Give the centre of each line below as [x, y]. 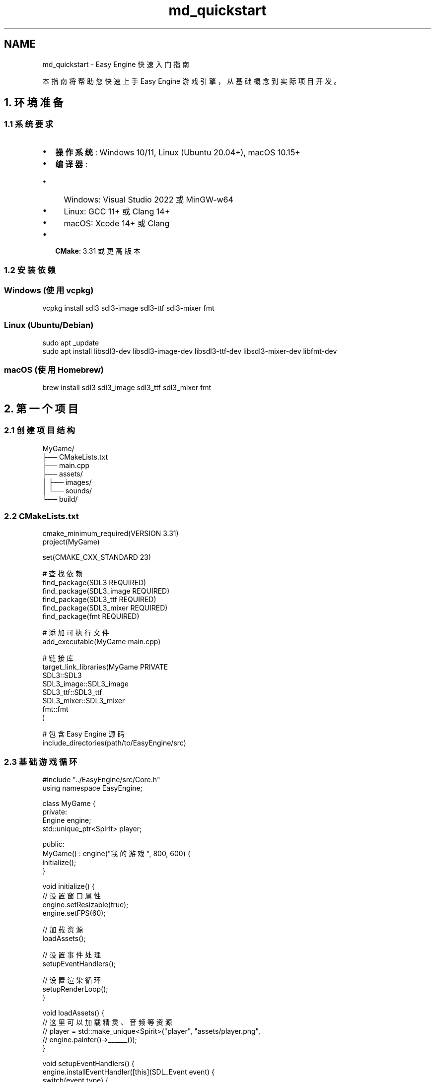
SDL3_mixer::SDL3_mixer [84, 701]
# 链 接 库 [58, 658]
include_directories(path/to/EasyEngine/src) [114, 743]
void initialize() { [69, 886]
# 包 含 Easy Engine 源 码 [83, 734]
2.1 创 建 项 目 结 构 [39, 431]
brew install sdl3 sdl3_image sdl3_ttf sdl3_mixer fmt [127, 388]
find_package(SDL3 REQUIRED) [94, 583]
